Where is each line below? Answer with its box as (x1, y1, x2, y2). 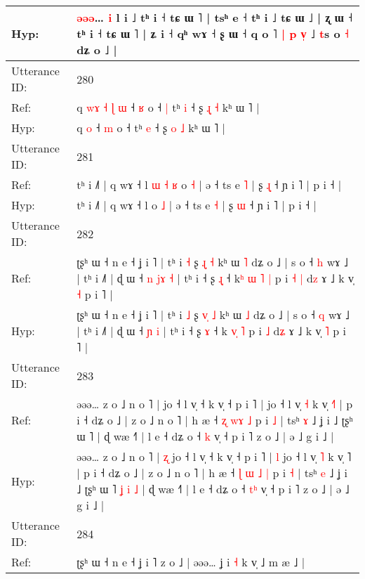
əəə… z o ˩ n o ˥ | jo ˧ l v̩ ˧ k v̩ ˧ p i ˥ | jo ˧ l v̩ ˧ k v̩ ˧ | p (77, 396, 353, 412)
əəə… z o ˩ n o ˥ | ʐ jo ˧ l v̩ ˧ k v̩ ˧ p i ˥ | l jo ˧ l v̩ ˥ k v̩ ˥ (77, 448, 352, 464)
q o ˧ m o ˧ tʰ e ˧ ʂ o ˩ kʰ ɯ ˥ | (77, 119, 225, 136)
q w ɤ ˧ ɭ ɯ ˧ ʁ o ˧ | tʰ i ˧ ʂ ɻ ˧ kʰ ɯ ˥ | (77, 99, 260, 115)
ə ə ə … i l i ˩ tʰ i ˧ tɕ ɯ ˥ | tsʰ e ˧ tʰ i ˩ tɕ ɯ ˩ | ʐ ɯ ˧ (77, 9, 353, 25)
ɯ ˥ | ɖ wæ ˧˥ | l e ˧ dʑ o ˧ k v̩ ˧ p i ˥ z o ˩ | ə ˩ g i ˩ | (77, 428, 334, 444)
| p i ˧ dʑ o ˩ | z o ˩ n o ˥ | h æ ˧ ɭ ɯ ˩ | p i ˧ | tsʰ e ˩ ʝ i (77, 464, 347, 481)
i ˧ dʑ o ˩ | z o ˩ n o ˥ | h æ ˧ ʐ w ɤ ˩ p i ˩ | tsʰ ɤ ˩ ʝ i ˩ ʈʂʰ (77, 412, 353, 428)
